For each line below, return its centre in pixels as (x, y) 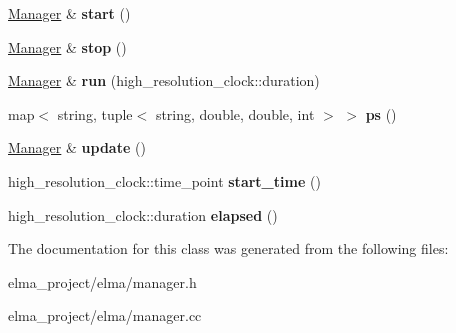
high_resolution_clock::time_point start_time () (164, 180)
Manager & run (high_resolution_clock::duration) (164, 80)
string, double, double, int (235, 113)
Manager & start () (69, 13)
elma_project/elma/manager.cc (105, 315)
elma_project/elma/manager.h (102, 281)
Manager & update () (77, 147)
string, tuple (95, 113)
